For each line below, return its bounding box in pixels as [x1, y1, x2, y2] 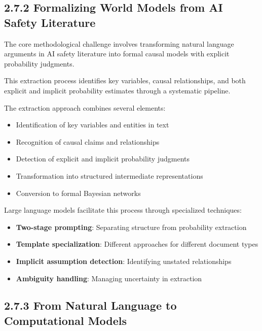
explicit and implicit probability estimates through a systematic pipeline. [4, 85, 231, 95]
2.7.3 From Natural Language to [4, 297, 177, 313]
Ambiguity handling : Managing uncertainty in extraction [16, 273, 202, 283]
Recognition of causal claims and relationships [16, 136, 160, 147]
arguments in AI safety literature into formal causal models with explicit [4, 48, 230, 59]
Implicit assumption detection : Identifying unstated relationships [16, 255, 232, 266]
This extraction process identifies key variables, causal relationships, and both [4, 75, 246, 86]
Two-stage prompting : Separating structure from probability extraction [16, 221, 247, 232]
